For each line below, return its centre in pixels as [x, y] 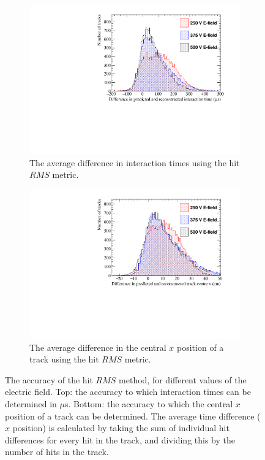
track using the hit [64, 359]
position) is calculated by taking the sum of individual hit [121, 428]
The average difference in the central [98, 347]
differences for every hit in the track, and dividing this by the [120, 439]
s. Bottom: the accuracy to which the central [149, 403]
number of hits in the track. [57, 452]
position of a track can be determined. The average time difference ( [133, 416]
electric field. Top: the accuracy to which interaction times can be [128, 392]
